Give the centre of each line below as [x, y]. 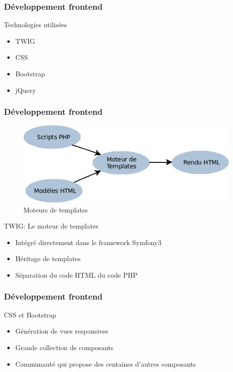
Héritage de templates [48, 258]
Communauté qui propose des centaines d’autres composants [106, 363]
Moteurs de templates [56, 209]
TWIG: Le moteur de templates [51, 226]
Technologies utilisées [36, 25]
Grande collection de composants [64, 347]
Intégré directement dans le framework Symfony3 [88, 242]
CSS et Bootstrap [30, 314]
